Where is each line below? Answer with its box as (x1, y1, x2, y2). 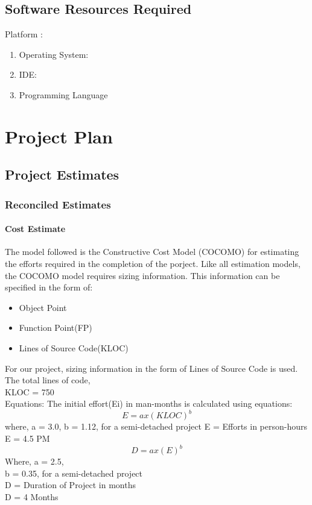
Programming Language (19, 88, 108, 101)
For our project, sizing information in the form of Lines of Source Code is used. (5, 362, 298, 374)
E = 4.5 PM (5, 432, 50, 444)
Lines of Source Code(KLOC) (19, 341, 129, 354)
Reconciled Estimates (5, 196, 111, 212)
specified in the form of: (5, 281, 93, 293)
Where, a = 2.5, (5, 455, 64, 468)
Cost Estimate (5, 222, 66, 235)
